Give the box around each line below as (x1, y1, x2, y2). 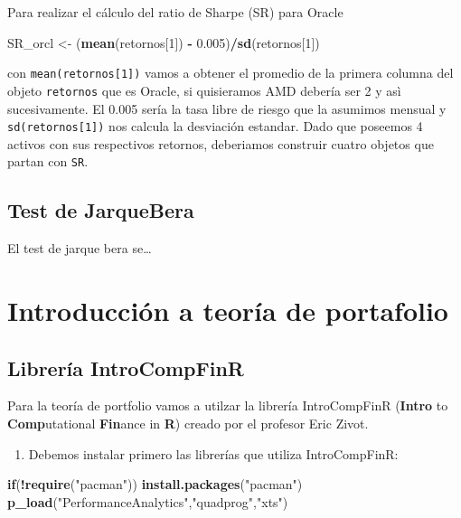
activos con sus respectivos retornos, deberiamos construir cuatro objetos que (7, 134, 434, 153)
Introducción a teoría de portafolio (7, 291, 448, 328)
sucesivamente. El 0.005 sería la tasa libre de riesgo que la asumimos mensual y (7, 99, 447, 118)
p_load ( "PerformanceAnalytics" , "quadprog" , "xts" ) (7, 492, 288, 511)
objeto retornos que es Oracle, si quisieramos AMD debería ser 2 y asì (7, 80, 401, 99)
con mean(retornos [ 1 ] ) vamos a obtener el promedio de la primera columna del (7, 63, 454, 82)
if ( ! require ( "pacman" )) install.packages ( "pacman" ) (7, 475, 303, 494)
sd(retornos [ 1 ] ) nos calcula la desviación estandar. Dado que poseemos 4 (7, 117, 423, 136)
